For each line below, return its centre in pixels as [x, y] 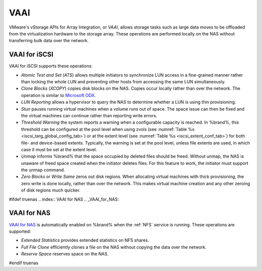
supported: [20, 231]
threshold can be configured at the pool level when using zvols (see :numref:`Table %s [108, 129]
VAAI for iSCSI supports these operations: [51, 66]
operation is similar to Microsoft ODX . [58, 95]
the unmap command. [43, 170]
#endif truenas [24, 263]
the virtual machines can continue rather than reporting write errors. [89, 115]
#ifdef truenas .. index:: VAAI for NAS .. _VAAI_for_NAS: [64, 199]
